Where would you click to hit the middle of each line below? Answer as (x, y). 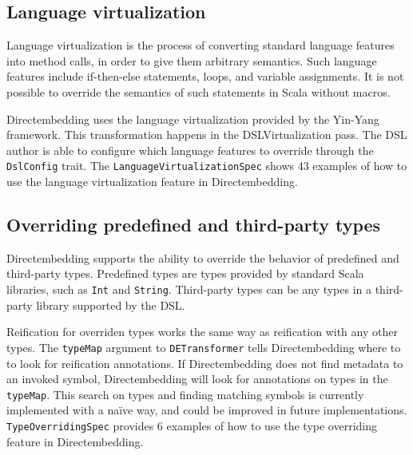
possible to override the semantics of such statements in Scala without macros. (199, 91)
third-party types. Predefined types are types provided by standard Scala (185, 273)
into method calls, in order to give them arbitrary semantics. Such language (192, 60)
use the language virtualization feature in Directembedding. (152, 182)
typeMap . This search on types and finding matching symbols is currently (185, 394)
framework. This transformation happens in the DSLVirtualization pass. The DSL (207, 135)
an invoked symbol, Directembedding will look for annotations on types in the (197, 379)
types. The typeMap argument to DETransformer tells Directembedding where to (204, 347)
